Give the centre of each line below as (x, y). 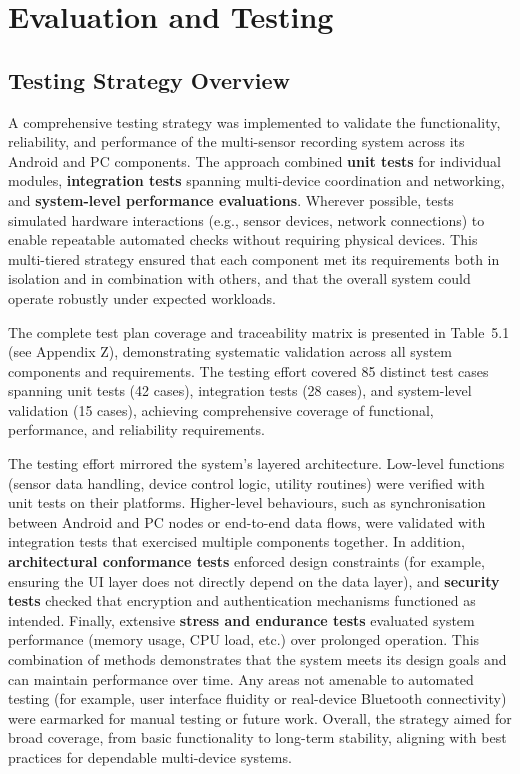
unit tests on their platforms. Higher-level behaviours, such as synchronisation (247, 502)
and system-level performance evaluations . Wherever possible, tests (231, 199)
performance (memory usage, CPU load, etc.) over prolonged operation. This (244, 639)
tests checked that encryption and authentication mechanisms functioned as (242, 600)
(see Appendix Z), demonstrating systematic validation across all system (230, 351)
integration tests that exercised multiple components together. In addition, (236, 541)
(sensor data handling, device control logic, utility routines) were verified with (246, 482)
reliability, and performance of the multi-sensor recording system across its (236, 141)
